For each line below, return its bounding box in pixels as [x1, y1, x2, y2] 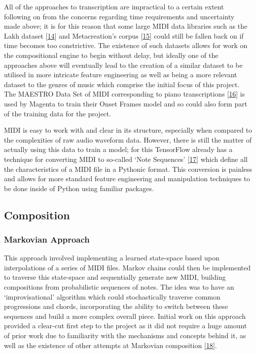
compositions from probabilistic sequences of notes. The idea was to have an [4, 282, 234, 292]
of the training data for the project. [4, 108, 111, 118]
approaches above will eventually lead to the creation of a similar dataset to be [4, 59, 243, 70]
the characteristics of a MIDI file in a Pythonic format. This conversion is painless [4, 163, 253, 174]
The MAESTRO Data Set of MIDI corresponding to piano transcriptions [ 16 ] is [4, 89, 245, 99]
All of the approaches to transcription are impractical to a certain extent [4, 1, 224, 11]
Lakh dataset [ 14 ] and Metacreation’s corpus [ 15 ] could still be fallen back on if [4, 30, 244, 41]
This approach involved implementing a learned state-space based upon [4, 253, 219, 263]
